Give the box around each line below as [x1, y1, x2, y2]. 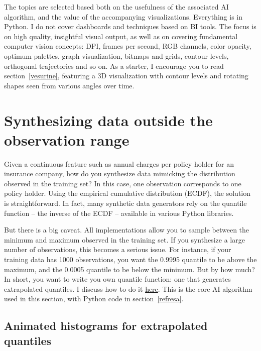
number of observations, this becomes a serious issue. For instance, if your [4, 244, 231, 255]
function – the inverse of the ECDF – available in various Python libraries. [4, 207, 234, 218]
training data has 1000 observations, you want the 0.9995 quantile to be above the [4, 254, 257, 264]
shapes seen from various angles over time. [4, 80, 135, 90]
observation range [4, 129, 129, 150]
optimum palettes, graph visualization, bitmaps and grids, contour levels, [4, 50, 229, 61]
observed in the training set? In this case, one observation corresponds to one [4, 178, 241, 188]
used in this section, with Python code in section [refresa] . [4, 293, 184, 304]
